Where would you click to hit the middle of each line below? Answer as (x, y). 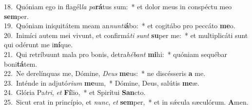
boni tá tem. (21, 64)
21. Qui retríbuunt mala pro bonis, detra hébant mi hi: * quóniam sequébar (116, 54)
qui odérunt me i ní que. (39, 45)
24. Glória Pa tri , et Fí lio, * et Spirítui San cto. (75, 92)
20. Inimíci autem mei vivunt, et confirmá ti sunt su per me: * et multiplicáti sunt (126, 35)
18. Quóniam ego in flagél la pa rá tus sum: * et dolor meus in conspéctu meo (118, 6)
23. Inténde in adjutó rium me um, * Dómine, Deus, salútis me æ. (102, 82)
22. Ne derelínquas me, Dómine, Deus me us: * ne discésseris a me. (105, 73)
